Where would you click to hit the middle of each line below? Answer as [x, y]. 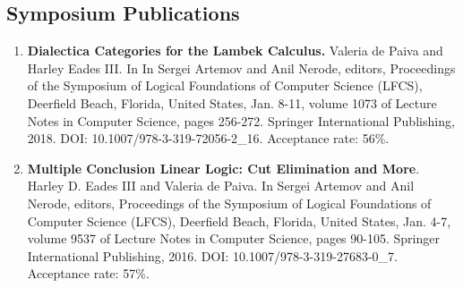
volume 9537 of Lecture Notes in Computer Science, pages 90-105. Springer [233, 238]
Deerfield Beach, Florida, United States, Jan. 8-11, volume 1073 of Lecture [232, 102]
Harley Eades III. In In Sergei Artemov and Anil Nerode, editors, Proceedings [241, 68]
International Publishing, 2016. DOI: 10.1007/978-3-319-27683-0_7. [212, 255]
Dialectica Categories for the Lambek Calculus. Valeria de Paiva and [235, 51]
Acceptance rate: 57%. [88, 273]
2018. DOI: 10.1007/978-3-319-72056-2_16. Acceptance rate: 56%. [208, 138]
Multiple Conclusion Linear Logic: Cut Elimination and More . [223, 168]
